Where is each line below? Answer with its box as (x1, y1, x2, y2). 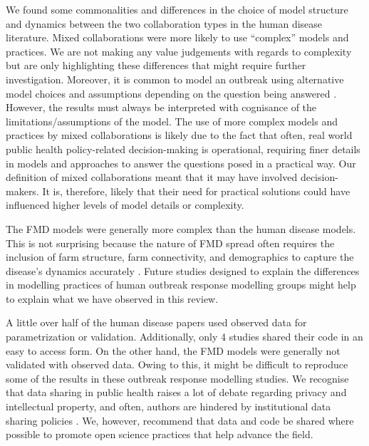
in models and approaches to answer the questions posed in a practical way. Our (6, 155, 356, 170)
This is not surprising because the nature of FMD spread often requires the (6, 235, 335, 250)
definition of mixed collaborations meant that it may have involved (6, 170, 298, 185)
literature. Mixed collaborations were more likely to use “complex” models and (6, 30, 349, 45)
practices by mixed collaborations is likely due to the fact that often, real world (6, 128, 353, 142)
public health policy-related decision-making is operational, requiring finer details (6, 141, 360, 156)
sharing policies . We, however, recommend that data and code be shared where (6, 413, 354, 427)
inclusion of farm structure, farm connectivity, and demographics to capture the (6, 249, 354, 264)
